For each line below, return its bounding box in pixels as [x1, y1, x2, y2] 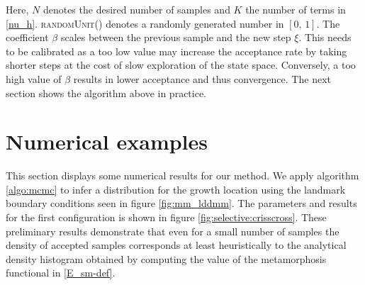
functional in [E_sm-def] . [6, 265, 116, 280]
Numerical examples [6, 127, 208, 156]
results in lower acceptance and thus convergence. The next [73, 71, 331, 86]
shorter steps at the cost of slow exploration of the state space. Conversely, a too [6, 57, 356, 72]
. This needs [298, 30, 352, 45]
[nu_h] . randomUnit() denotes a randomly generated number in [6, 16, 284, 30]
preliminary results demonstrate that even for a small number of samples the [6, 223, 339, 238]
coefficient [6, 30, 49, 45]
